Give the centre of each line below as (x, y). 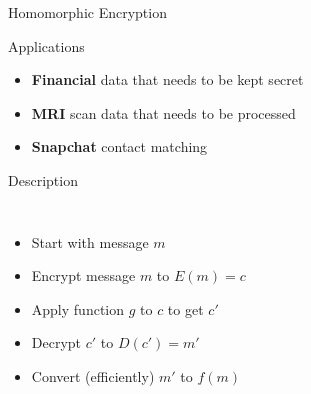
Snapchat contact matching (119, 146)
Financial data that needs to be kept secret (167, 79)
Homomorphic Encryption (87, 12)
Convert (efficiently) (93, 375)
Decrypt (56, 342)
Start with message (90, 241)
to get (185, 308)
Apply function (78, 308)
